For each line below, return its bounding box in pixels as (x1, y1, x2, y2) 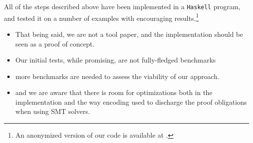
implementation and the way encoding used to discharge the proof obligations (15, 96, 247, 107)
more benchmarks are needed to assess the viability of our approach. (15, 71, 219, 81)
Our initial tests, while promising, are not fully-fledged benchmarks (15, 55, 216, 65)
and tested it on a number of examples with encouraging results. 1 (4, 11, 199, 23)
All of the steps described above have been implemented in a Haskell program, (4, 1, 241, 11)
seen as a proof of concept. (15, 38, 95, 48)
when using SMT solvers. (15, 106, 90, 116)
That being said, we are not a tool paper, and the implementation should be (15, 29, 243, 39)
